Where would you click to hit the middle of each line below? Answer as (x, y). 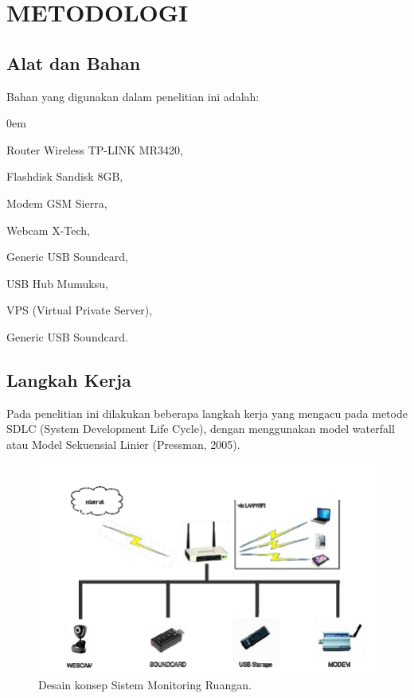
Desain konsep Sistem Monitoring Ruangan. (145, 685)
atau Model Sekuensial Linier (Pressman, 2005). (123, 444)
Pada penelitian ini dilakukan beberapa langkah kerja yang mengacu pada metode (207, 413)
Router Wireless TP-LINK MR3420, (95, 149)
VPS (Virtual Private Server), (79, 310)
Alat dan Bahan (74, 62)
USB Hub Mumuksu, (57, 283)
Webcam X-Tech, (48, 230)
